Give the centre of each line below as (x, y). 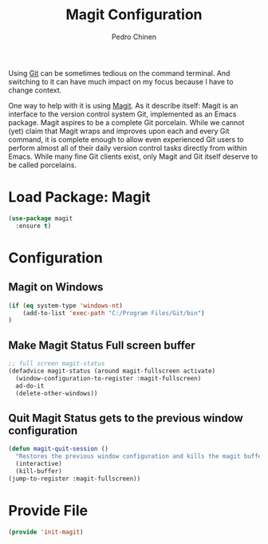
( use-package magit (41, 218)
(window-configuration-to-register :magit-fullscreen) (108, 378)
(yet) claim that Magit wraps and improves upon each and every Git (119, 131)
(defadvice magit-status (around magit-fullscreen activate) (112, 371)
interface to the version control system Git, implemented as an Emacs (122, 114)
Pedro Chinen (134, 37)
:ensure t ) (33, 226)
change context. (35, 90)
